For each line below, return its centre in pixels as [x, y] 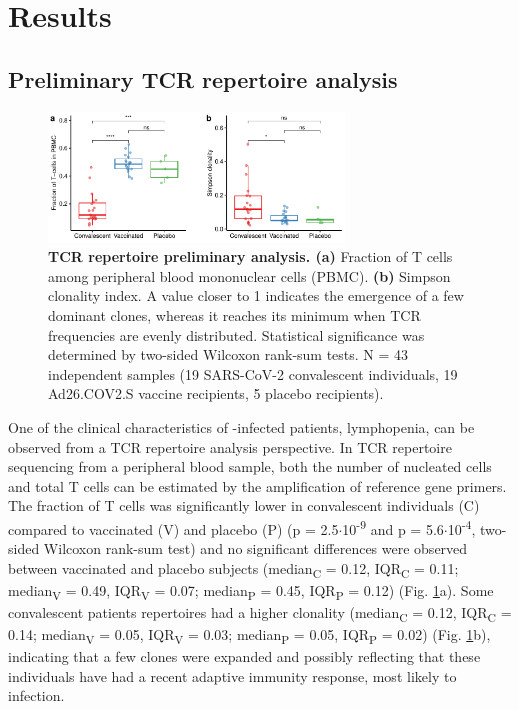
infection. [36, 695]
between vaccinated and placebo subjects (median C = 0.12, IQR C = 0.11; [233, 569]
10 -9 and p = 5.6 [393, 527]
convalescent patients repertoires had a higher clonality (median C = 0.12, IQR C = [260, 613]
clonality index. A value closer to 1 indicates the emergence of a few [256, 295]
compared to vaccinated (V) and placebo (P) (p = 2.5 [173, 528]
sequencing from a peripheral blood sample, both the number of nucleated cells [250, 466]
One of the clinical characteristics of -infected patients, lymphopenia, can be [241, 426]
